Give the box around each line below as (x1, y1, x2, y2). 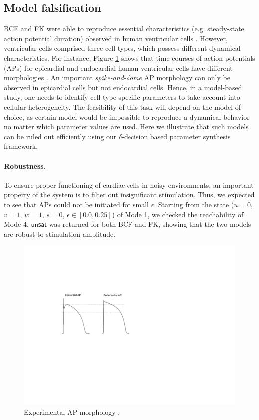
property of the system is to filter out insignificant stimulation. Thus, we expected (4, 189, 255, 200)
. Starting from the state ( (154, 199, 234, 209)
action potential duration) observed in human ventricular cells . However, (4, 33, 228, 43)
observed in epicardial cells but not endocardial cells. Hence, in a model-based (4, 82, 242, 92)
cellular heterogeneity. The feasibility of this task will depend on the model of (4, 101, 241, 112)
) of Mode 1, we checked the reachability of (112, 209, 244, 219)
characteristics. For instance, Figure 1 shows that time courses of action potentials (4, 52, 255, 63)
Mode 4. (4, 219, 29, 229)
